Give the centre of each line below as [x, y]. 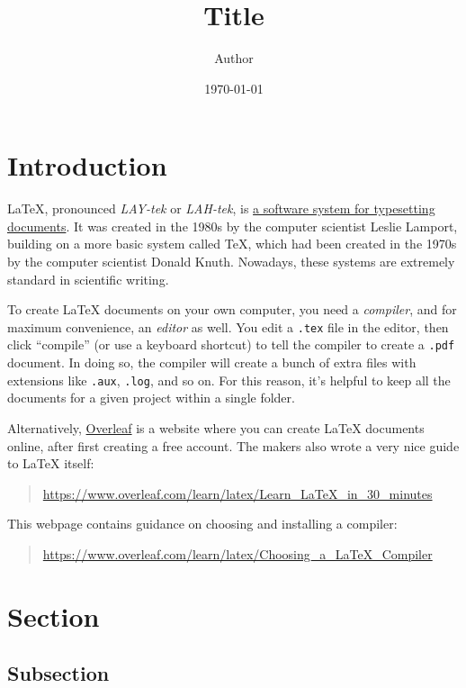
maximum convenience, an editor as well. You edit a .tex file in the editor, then [228, 326]
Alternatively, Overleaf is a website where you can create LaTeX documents [216, 427]
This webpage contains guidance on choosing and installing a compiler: [202, 524]
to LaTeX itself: [51, 463]
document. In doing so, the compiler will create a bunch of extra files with [212, 362]
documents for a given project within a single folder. [151, 398]
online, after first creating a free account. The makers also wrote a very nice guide [233, 445]
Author [234, 58]
